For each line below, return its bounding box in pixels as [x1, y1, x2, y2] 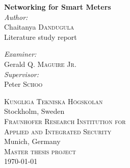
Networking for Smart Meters [4, 2, 111, 12]
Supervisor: [4, 68, 39, 79]
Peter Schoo [4, 79, 43, 89]
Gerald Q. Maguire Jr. [4, 58, 76, 69]
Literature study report [4, 31, 77, 42]
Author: [4, 11, 28, 22]
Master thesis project [4, 146, 76, 156]
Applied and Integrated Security [4, 126, 112, 136]
